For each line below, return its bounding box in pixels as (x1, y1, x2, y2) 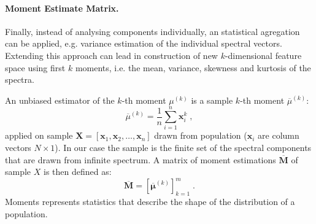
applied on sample (5, 129, 73, 142)
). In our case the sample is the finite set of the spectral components (55, 141, 312, 154)
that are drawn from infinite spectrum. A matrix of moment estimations (5, 153, 276, 166)
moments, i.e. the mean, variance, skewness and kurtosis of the (75, 61, 311, 74)
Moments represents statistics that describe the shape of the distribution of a (5, 195, 295, 208)
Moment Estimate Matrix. (5, 1, 119, 14)
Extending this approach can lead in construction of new (5, 48, 218, 61)
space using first (5, 61, 66, 74)
